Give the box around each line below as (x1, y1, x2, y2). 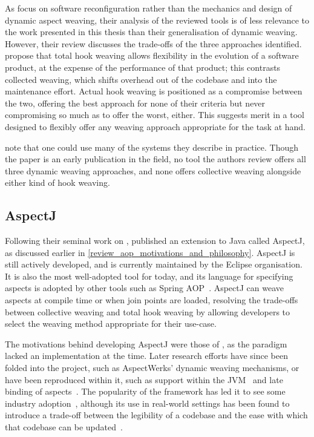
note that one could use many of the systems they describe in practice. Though (5, 140, 298, 153)
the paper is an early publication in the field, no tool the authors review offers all (5, 153, 306, 165)
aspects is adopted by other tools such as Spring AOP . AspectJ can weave (5, 281, 284, 294)
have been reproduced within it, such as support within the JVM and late (5, 373, 283, 386)
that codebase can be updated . (5, 421, 123, 433)
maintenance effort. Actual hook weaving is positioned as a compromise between (5, 85, 303, 97)
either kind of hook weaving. (5, 176, 110, 189)
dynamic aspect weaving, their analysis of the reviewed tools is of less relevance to (5, 13, 310, 26)
